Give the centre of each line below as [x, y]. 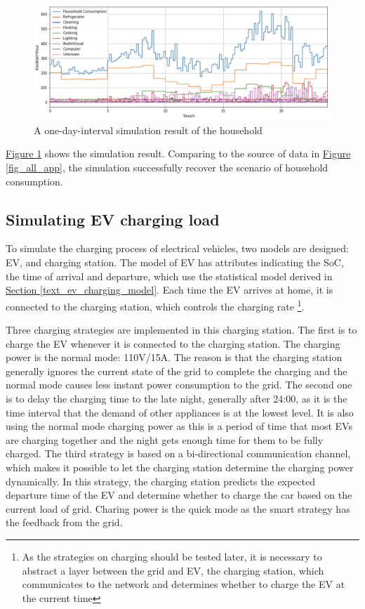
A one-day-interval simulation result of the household [148, 130]
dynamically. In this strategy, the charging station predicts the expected [161, 481]
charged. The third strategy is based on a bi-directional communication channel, [178, 453]
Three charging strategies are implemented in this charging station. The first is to [181, 330]
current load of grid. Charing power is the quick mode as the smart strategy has [178, 508]
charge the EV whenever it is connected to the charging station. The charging [173, 343]
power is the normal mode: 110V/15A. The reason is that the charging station [174, 357]
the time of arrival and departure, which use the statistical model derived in [169, 276]
